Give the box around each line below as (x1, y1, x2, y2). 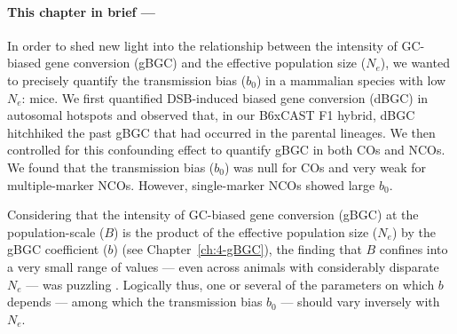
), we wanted (380, 53, 450, 72)
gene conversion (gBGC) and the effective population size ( (44, 53, 366, 72)
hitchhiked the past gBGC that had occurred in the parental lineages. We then (7, 123, 436, 141)
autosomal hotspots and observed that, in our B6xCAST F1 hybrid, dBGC (7, 106, 415, 124)
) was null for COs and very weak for (225, 157, 426, 176)
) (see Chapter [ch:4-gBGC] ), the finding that (113, 240, 362, 258)
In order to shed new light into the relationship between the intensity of (7, 36, 398, 54)
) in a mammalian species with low (256, 70, 446, 89)
